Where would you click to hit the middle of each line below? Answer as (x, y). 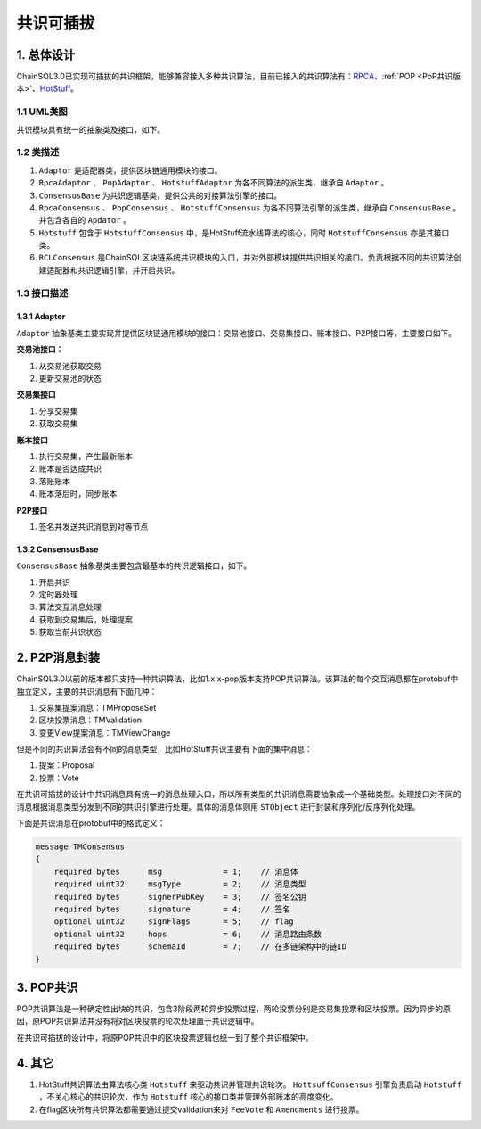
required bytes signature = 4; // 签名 (172, 909)
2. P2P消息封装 (58, 658)
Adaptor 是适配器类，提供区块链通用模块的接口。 (130, 170)
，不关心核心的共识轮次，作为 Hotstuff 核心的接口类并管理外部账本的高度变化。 (188, 1097)
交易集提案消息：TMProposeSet (98, 707)
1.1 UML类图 (42, 111)
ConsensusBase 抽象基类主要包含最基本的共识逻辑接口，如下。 (134, 565)
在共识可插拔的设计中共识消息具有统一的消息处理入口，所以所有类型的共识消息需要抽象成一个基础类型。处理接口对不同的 (239, 795)
